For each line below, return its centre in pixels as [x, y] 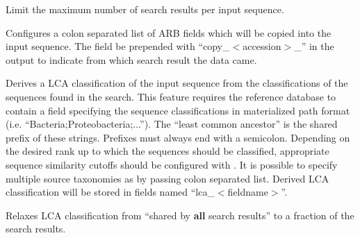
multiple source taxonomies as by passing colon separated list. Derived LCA [167, 178]
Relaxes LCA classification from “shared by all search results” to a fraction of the [180, 215]
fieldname [248, 192]
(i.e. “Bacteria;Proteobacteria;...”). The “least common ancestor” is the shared [172, 124]
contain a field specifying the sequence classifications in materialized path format [178, 110]
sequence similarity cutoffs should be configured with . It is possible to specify [172, 164]
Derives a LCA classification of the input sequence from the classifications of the [177, 83]
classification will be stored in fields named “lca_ [110, 192]
